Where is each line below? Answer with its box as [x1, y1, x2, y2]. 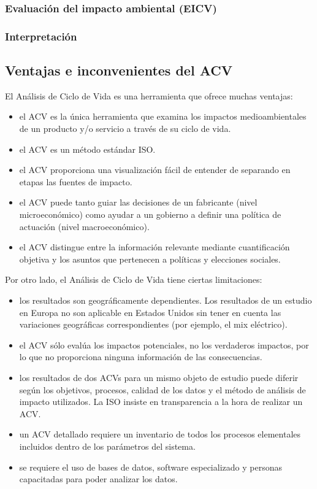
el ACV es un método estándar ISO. [19, 142, 156, 155]
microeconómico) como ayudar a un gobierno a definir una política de [19, 208, 281, 221]
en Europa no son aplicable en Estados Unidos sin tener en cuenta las [19, 306, 281, 318]
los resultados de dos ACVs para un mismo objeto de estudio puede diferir [19, 371, 299, 383]
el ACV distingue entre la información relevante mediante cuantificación [19, 241, 290, 253]
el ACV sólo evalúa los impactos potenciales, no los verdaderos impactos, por [19, 338, 309, 351]
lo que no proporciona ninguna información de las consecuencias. [19, 350, 262, 363]
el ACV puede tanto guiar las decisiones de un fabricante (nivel [19, 196, 258, 209]
